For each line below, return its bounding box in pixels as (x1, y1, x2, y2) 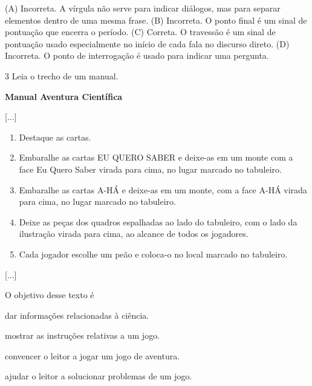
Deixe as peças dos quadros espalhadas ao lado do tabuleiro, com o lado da (19, 215, 297, 228)
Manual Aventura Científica (5, 90, 123, 102)
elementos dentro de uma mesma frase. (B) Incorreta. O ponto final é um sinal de (5, 13, 307, 26)
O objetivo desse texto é (5, 288, 94, 301)
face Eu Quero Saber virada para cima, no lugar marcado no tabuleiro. (19, 162, 282, 175)
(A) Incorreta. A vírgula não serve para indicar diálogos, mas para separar (5, 2, 281, 14)
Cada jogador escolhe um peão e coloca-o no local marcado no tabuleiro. (19, 247, 288, 260)
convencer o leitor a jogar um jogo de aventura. (5, 349, 180, 362)
